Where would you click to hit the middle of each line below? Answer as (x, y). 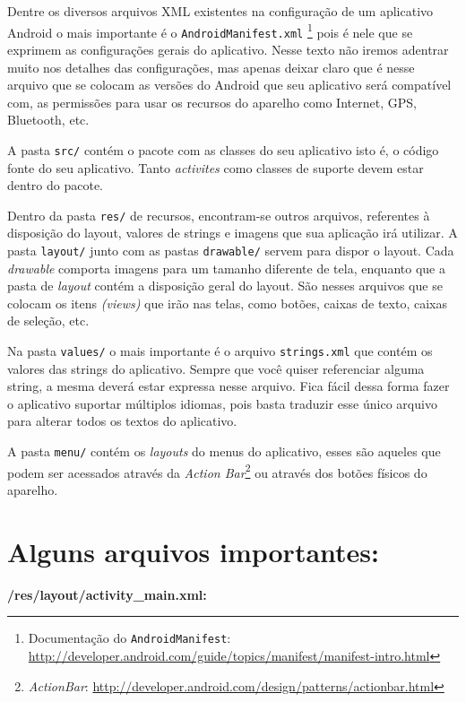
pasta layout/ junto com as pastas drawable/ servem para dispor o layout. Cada (231, 250)
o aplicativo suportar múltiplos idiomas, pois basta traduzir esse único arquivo (222, 403)
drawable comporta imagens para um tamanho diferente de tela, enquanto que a (226, 268)
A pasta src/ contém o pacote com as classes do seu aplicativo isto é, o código (223, 149)
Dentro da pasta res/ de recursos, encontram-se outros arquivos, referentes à (219, 215)
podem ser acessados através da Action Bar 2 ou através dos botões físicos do (217, 471)
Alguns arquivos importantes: (193, 551)
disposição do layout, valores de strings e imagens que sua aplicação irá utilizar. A (233, 233)
